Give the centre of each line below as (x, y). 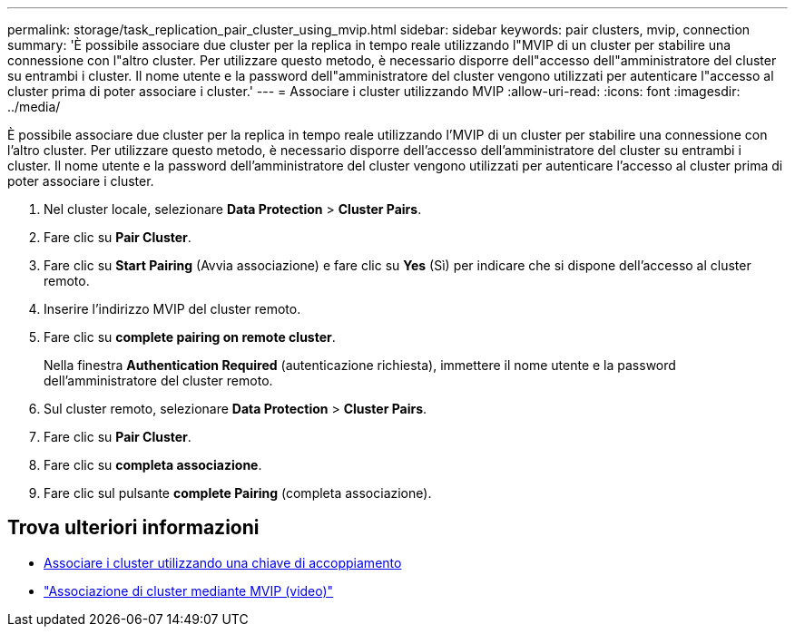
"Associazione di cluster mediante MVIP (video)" (189, 590)
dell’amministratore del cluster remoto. (158, 380)
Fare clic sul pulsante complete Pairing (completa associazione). (238, 493)
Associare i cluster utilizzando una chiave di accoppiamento (223, 562)
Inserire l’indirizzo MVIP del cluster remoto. (172, 309)
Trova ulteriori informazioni (133, 528)
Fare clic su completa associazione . (153, 465)
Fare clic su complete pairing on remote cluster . (190, 337)
